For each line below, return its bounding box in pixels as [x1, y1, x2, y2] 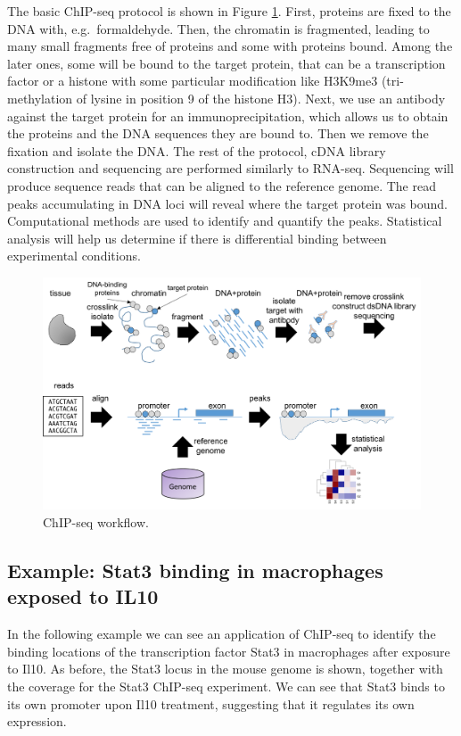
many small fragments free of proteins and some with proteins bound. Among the [7, 37, 453, 55]
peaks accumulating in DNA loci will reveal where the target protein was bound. [7, 194, 449, 212]
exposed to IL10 [7, 583, 159, 610]
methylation [7, 88, 73, 107]
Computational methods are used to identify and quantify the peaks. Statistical [7, 211, 442, 230]
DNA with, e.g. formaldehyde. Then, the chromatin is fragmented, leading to [7, 19, 430, 37]
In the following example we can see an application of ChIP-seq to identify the [7, 624, 436, 643]
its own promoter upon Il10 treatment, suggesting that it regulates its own [7, 694, 415, 713]
